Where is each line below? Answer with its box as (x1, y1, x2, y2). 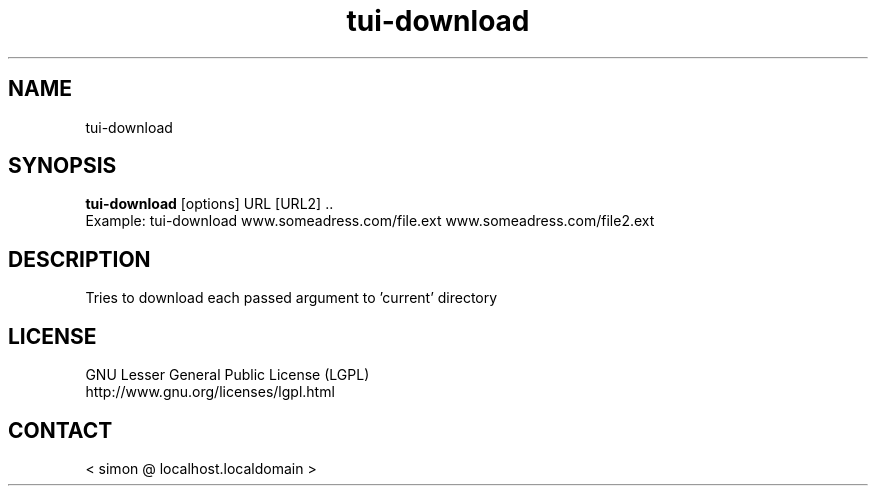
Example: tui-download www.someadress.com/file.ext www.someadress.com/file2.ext (85, 212, 655, 230)
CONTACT (8, 417, 113, 443)
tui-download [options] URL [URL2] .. (85, 195, 334, 213)
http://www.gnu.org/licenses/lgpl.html (85, 383, 335, 401)
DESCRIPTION (8, 246, 151, 272)
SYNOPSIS (8, 153, 117, 179)
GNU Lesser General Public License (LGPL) (85, 366, 370, 384)
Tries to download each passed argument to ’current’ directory (85, 289, 498, 307)
